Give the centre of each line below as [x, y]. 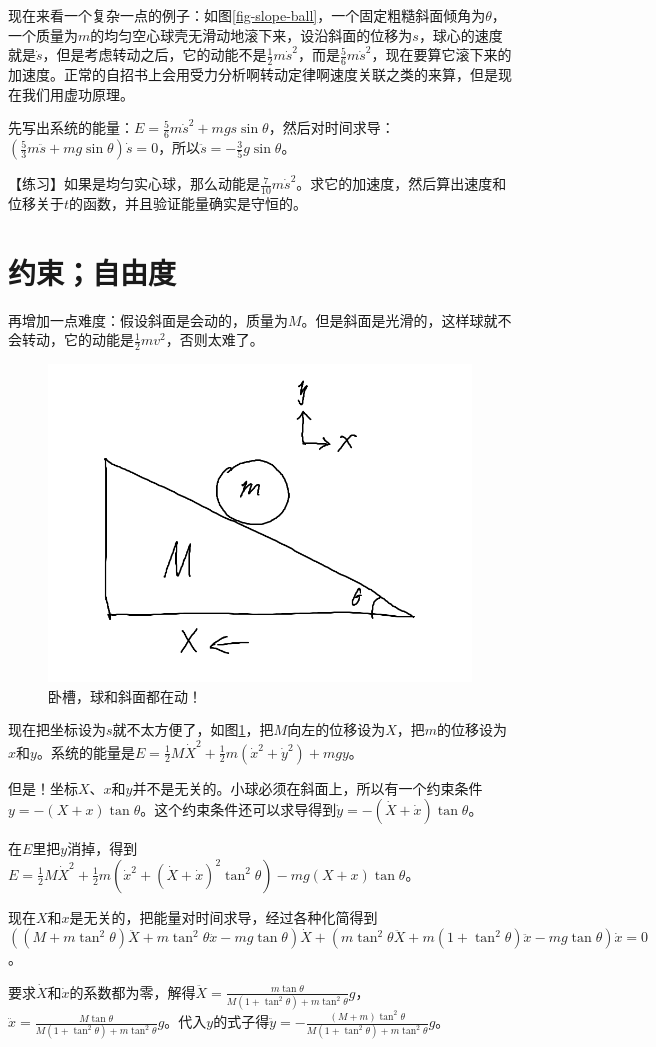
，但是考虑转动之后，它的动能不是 [154, 54]
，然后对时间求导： [331, 127]
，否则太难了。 [214, 339]
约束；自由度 [92, 271]
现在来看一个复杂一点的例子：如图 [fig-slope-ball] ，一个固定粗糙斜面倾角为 [247, 15]
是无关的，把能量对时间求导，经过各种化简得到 [223, 916]
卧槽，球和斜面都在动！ [125, 695]
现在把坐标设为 [57, 729]
